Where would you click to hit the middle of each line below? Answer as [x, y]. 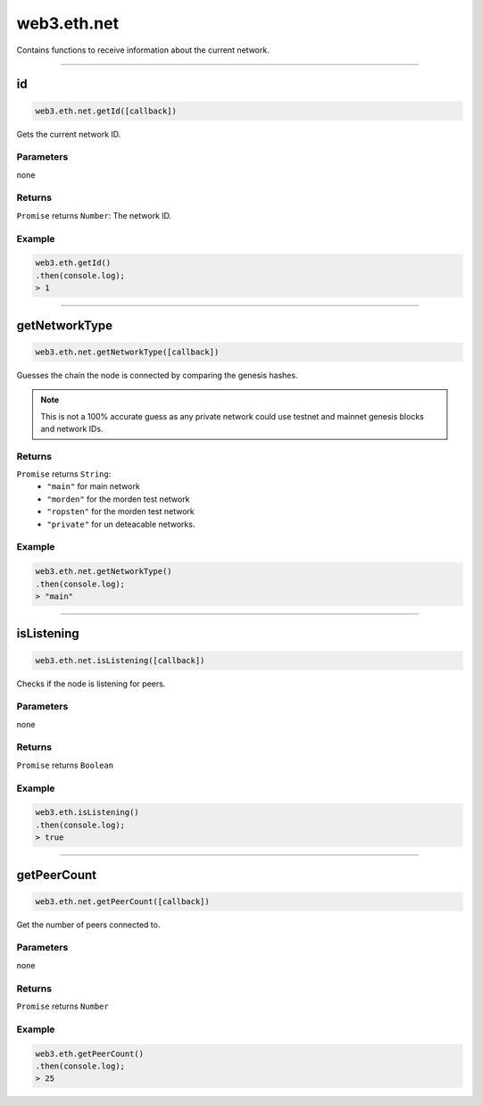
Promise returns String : [64, 474]
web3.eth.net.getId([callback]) [106, 111]
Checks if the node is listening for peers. [91, 684]
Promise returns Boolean [65, 765]
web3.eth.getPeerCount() [90, 1054]
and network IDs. [72, 428]
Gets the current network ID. [69, 134]
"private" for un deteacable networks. [121, 524]
